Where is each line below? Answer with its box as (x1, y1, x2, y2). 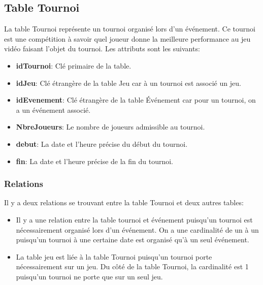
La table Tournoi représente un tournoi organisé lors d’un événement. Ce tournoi (4, 23, 255, 34)
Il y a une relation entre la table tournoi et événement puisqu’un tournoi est (16, 214, 253, 225)
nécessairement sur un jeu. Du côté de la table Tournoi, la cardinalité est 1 (16, 261, 249, 272)
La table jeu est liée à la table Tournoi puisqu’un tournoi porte (16, 251, 212, 262)
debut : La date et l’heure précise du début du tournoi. (16, 138, 188, 149)
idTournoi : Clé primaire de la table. (16, 60, 131, 71)
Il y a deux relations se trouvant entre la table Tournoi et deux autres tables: (4, 197, 244, 208)
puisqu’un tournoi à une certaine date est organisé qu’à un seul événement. (16, 234, 249, 245)
